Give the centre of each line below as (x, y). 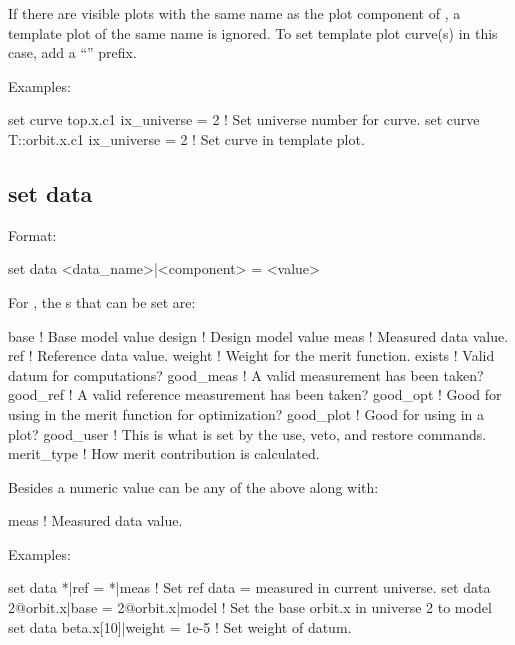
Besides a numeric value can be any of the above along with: (193, 486)
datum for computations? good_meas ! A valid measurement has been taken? (246, 374)
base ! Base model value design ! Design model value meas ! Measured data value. (258, 335)
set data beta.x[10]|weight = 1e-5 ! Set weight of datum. (180, 626)
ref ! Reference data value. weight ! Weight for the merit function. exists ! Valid (251, 355)
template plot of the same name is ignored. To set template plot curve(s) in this (253, 32)
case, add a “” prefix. (72, 52)
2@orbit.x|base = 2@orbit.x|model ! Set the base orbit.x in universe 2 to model (250, 607)
